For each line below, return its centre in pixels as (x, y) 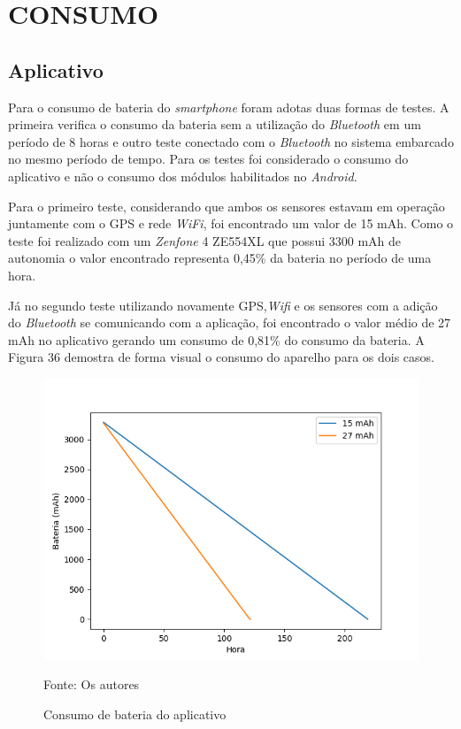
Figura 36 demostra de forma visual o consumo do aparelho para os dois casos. (221, 357)
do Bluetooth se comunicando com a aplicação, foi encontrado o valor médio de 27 (230, 322)
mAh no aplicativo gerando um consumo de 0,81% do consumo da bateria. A (216, 339)
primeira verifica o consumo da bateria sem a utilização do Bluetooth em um (215, 124)
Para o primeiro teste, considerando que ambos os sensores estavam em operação (227, 206)
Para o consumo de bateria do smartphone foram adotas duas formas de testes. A (229, 107)
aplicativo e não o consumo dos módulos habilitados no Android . (183, 176)
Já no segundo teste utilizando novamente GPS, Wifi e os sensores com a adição (223, 305)
